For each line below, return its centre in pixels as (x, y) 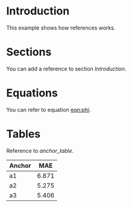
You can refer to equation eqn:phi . (49, 110)
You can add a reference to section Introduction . (66, 69)
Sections (29, 52)
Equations (32, 93)
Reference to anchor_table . (40, 150)
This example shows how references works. (61, 28)
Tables (24, 134)
